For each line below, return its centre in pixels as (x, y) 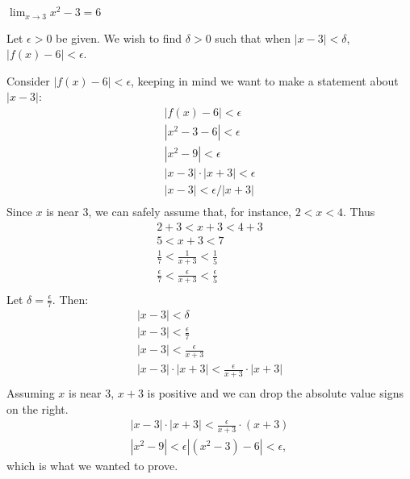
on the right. (38, 408)
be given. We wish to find (119, 37)
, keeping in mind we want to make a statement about (265, 80)
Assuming (31, 393)
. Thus (359, 212)
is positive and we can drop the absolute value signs (275, 393)
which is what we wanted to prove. (92, 466)
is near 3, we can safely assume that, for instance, (169, 212)
